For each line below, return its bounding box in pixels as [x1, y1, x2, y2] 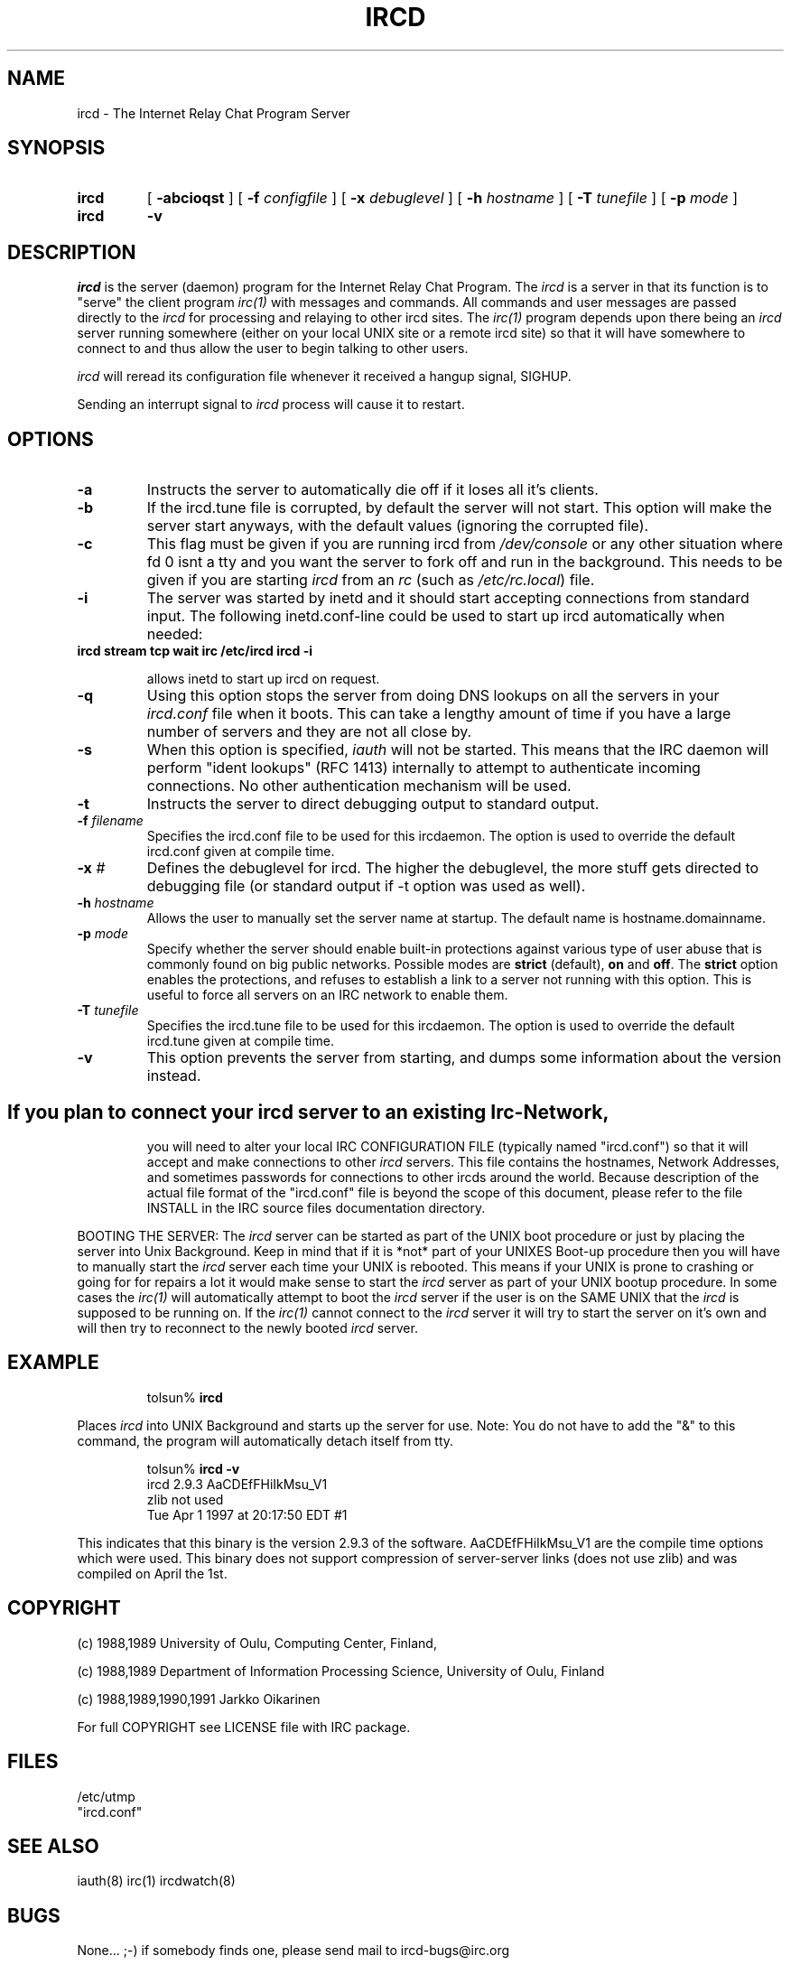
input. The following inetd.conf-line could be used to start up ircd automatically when [146, 607, 725, 626]
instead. [146, 1066, 201, 1085]
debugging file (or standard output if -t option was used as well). [146, 877, 586, 896]
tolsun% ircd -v [146, 1460, 240, 1476]
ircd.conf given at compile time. [146, 843, 335, 860]
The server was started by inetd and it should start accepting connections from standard [146, 589, 749, 608]
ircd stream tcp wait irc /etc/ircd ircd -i [77, 643, 313, 659]
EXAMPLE [7, 1351, 99, 1374]
